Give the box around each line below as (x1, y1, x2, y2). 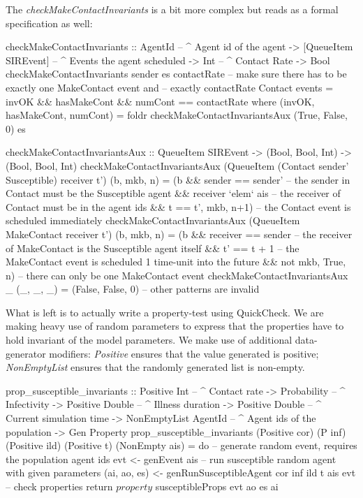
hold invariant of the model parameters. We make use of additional (6, 332, 292, 347)
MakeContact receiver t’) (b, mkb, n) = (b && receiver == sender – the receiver (6, 226, 353, 241)
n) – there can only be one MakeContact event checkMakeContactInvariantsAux (6, 268, 348, 282)
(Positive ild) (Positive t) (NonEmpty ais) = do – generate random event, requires (6, 438, 357, 453)
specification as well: (6, 15, 93, 30)
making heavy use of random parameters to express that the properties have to (6, 318, 344, 333)
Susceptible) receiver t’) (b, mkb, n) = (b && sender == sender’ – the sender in (6, 172, 350, 186)
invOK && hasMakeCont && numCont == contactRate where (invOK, (6, 94, 315, 108)
